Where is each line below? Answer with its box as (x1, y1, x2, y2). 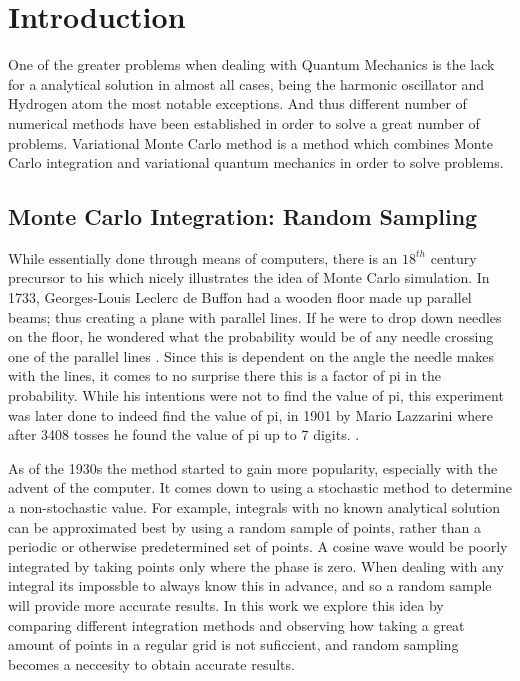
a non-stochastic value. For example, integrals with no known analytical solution (8, 497, 501, 518)
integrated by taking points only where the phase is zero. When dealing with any (8, 555, 504, 576)
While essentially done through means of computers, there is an (8, 247, 398, 268)
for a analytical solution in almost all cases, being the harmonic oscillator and (8, 73, 485, 94)
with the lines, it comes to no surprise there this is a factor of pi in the (8, 365, 442, 386)
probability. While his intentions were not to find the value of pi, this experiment (8, 385, 504, 406)
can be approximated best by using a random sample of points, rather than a (8, 516, 481, 537)
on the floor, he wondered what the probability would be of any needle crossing (8, 326, 494, 347)
